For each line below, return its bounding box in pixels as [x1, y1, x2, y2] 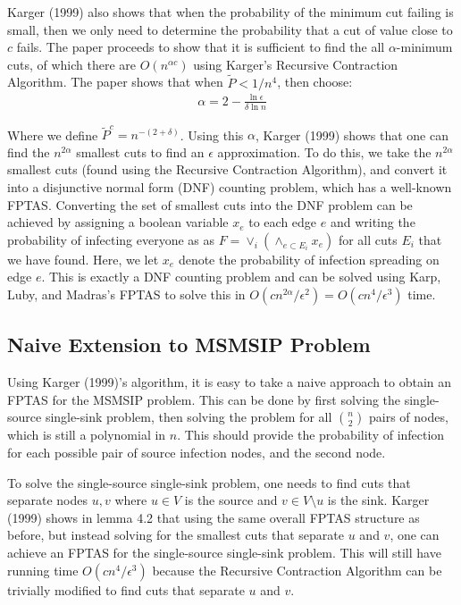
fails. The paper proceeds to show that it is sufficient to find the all [16, 38, 385, 56]
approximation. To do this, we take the [217, 142, 432, 161]
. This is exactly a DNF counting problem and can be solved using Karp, [41, 267, 441, 286]
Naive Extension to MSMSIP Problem [7, 331, 371, 358]
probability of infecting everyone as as [7, 230, 215, 248]
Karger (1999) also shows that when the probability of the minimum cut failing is [7, 3, 454, 21]
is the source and [184, 491, 278, 509]
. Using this [180, 125, 244, 144]
